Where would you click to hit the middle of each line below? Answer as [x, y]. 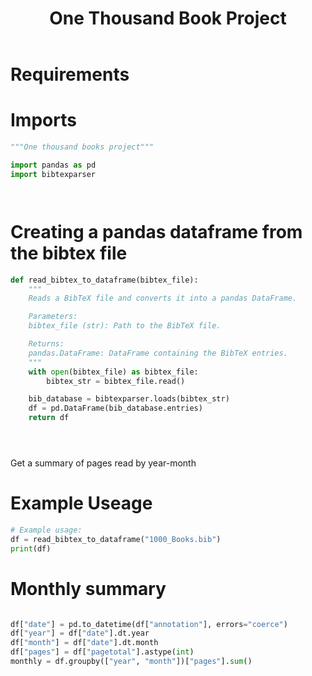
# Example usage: [46, 530]
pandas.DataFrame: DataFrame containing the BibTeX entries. [158, 353]
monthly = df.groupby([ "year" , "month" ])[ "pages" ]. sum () [131, 662]
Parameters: [53, 317]
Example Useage [81, 503]
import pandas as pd [53, 165]
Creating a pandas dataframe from [156, 231]
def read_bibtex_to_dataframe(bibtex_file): [104, 280]
